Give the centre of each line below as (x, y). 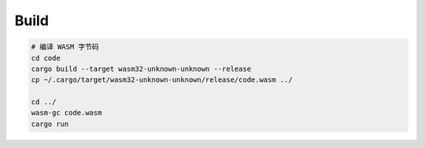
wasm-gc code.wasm (67, 113)
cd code (46, 58)
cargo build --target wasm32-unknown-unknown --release (141, 68)
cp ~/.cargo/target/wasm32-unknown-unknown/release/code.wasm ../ (162, 80)
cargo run (50, 124)
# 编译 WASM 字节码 (65, 47)
